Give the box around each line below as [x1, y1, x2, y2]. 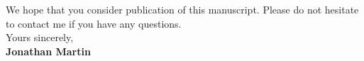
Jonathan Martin [6, 43, 91, 58]
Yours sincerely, [6, 30, 74, 45]
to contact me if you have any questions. [6, 16, 182, 30]
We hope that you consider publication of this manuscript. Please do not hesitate [6, 2, 359, 16]
